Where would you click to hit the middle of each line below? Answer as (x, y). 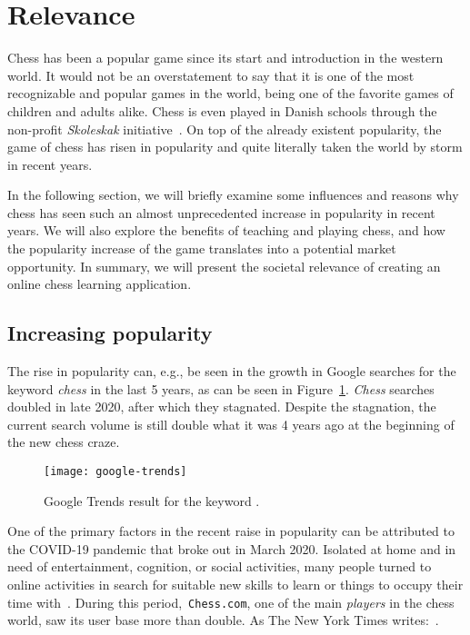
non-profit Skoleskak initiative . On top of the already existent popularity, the (225, 129)
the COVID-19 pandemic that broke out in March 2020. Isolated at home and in (232, 548)
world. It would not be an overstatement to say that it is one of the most (211, 75)
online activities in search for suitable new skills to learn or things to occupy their (235, 585)
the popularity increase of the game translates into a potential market (202, 248)
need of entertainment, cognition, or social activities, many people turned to (220, 566)
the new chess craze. (64, 442)
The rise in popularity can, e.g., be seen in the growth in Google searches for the (232, 371)
